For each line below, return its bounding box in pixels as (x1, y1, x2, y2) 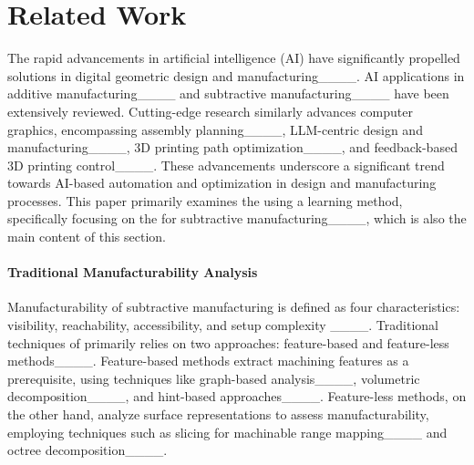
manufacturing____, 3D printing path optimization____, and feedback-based (7, 138, 458, 157)
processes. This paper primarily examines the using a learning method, (7, 191, 403, 210)
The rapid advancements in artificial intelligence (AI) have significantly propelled (7, 48, 460, 67)
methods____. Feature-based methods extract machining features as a (7, 351, 409, 370)
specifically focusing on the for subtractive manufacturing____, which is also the (7, 209, 467, 228)
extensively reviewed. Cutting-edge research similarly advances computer (7, 101, 413, 120)
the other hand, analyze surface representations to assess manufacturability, (7, 405, 429, 424)
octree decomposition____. (7, 440, 168, 460)
